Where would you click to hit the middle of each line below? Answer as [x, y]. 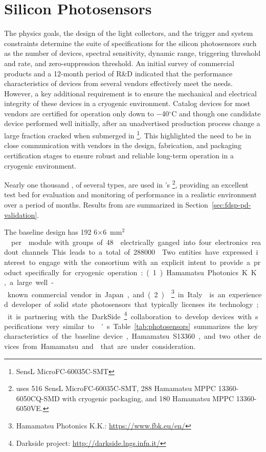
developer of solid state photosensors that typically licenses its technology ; [135, 304]
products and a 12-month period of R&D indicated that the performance [118, 73]
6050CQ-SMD [38, 398]
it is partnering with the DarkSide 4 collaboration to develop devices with [129, 315]
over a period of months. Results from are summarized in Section [106, 204]
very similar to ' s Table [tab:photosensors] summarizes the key [152, 326]
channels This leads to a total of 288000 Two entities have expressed [137, 252]
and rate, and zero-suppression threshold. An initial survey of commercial [119, 63]
